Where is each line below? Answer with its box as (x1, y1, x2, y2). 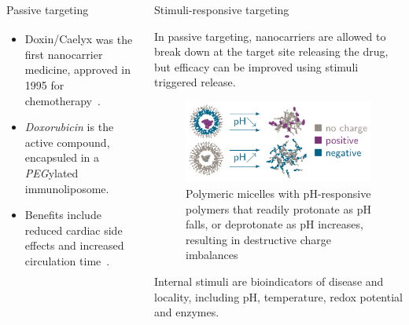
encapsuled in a (24, 149, 99, 166)
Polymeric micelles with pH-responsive (185, 185, 371, 202)
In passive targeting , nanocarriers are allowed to (153, 27, 386, 44)
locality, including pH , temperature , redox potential (153, 288, 403, 305)
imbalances (185, 246, 238, 263)
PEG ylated (24, 165, 79, 181)
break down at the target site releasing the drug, (153, 43, 389, 60)
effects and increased (24, 237, 124, 254)
